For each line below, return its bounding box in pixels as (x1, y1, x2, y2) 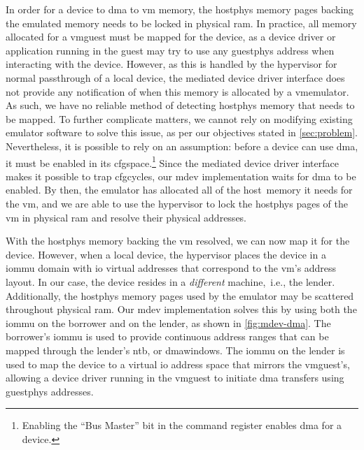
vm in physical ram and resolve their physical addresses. (6, 210, 247, 224)
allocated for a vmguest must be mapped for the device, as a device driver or (6, 29, 336, 44)
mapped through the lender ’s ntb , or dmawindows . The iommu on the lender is (6, 342, 345, 357)
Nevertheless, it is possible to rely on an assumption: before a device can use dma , (6, 138, 358, 153)
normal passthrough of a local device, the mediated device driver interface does (6, 70, 345, 85)
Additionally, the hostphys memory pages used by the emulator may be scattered (6, 288, 354, 303)
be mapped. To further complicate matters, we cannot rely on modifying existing (6, 111, 353, 126)
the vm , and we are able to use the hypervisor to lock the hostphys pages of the (6, 196, 348, 210)
